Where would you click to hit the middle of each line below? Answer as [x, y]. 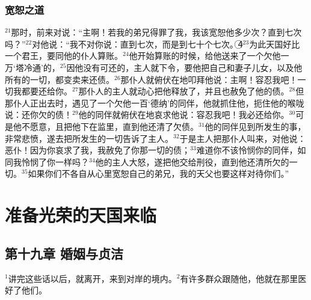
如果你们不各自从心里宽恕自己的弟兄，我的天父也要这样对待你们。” [159, 173]
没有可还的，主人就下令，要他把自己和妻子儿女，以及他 [193, 67]
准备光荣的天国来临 [81, 215]
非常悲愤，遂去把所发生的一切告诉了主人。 [89, 138]
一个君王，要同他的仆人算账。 [64, 56]
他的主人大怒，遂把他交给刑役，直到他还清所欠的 [192, 161]
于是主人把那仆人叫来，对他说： [243, 138]
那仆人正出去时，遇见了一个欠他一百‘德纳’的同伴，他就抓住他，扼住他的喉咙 [155, 103]
